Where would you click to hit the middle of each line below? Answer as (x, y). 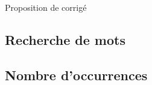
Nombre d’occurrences (76, 75)
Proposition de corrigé (46, 7)
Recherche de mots (65, 39)
